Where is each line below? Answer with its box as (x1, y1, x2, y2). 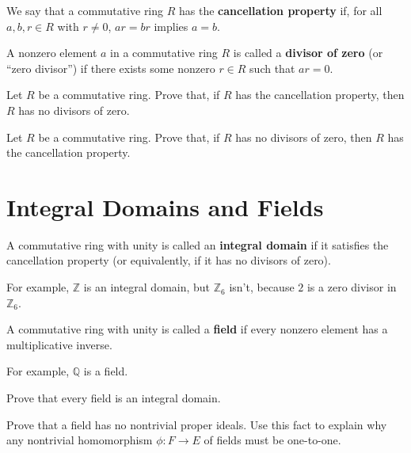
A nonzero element (6, 44, 97, 61)
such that (249, 59, 295, 76)
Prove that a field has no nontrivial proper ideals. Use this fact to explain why (6, 416, 387, 432)
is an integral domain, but (83, 279, 211, 295)
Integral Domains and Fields (6, 190, 324, 223)
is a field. (83, 363, 128, 379)
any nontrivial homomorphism (6, 432, 153, 448)
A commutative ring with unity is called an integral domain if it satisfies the (6, 236, 389, 253)
